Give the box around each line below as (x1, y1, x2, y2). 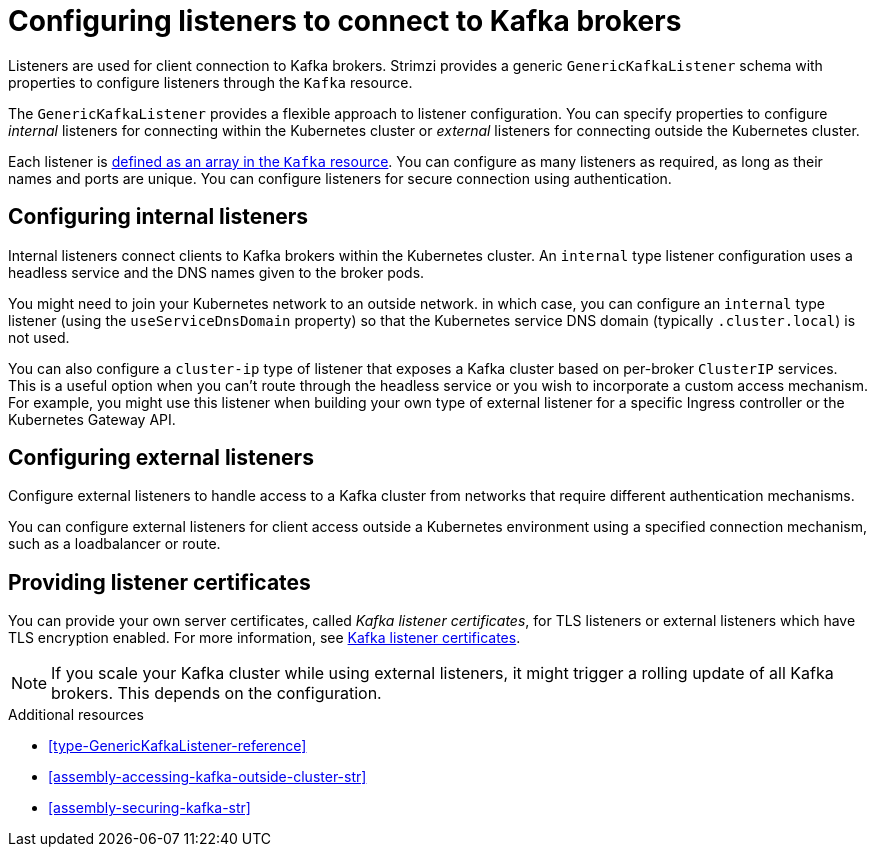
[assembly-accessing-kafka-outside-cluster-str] (48, 768, 367, 786)
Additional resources (8, 706, 144, 724)
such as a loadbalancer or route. (8, 535, 221, 553)
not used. (8, 328, 70, 346)
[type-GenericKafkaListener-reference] (48, 737, 307, 755)
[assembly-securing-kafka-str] (48, 799, 251, 817)
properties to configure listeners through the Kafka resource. (8, 73, 413, 91)
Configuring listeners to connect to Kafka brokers (8, 4, 682, 38)
